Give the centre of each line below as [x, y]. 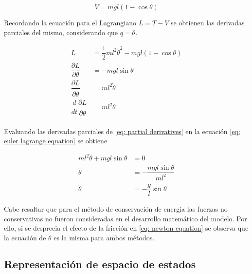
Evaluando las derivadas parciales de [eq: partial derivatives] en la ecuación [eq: [122, 131]
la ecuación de [25, 237]
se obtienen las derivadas [207, 22]
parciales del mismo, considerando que [61, 32]
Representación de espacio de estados [100, 264]
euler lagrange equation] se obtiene [56, 141]
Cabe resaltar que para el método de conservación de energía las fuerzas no [116, 208]
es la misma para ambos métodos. [104, 237]
